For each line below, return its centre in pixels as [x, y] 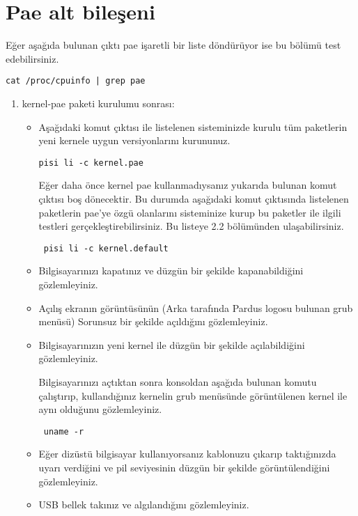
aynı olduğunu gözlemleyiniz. [100, 409]
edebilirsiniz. [32, 58]
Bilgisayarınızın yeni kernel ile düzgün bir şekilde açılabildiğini [172, 344]
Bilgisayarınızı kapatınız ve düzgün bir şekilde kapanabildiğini [171, 271]
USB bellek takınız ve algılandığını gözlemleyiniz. [144, 505]
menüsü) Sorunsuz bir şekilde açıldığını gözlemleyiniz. [153, 321]
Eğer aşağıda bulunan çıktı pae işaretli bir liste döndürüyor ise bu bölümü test [173, 45]
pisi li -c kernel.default [106, 248]
